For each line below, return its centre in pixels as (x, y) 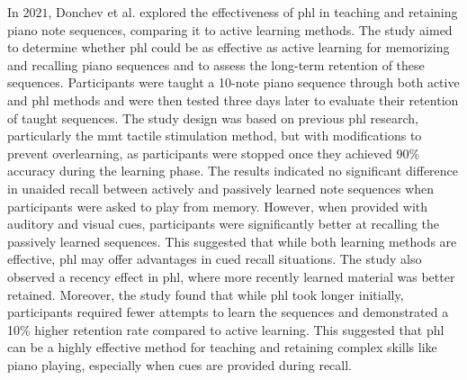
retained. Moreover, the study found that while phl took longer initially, (206, 294)
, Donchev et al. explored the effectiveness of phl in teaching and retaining (253, 12)
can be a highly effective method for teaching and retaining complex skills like (222, 347)
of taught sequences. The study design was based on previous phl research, (213, 118)
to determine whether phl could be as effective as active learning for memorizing (229, 47)
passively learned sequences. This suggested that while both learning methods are (232, 241)
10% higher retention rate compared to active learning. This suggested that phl (226, 329)
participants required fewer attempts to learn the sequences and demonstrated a (228, 312)
